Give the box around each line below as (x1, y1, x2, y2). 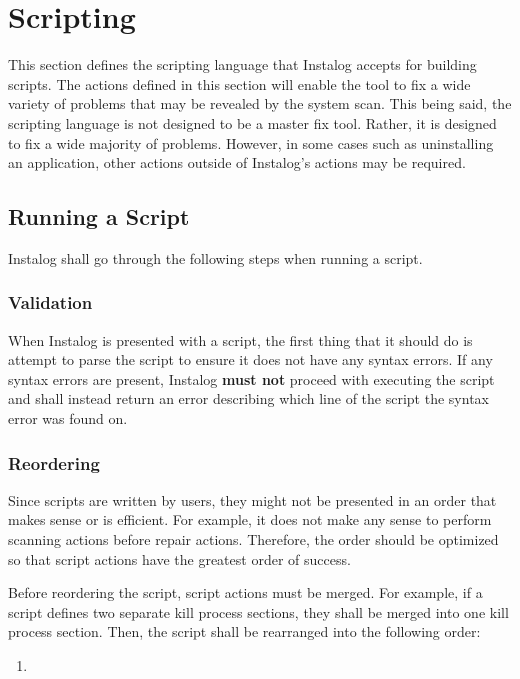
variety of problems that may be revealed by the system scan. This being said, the (8, 93, 512, 114)
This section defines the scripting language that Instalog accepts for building (8, 54, 477, 75)
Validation (8, 290, 93, 315)
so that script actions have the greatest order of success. (8, 548, 351, 569)
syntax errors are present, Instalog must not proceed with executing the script (8, 368, 495, 389)
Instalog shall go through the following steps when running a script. (8, 247, 423, 268)
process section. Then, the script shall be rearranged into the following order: (8, 621, 481, 642)
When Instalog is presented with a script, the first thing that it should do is (8, 329, 473, 350)
